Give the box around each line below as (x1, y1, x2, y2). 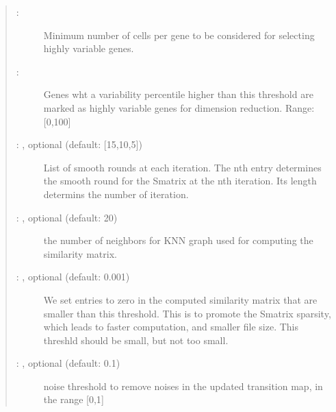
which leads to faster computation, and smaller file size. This (43, 319, 299, 334)
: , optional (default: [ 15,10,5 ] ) (16, 137, 142, 152)
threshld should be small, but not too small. (43, 332, 229, 347)
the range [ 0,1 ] (43, 392, 104, 407)
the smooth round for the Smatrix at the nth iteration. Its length (43, 173, 317, 188)
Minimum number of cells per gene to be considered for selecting (43, 27, 315, 42)
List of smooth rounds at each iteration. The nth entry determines (43, 160, 322, 174)
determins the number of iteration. (43, 186, 189, 201)
